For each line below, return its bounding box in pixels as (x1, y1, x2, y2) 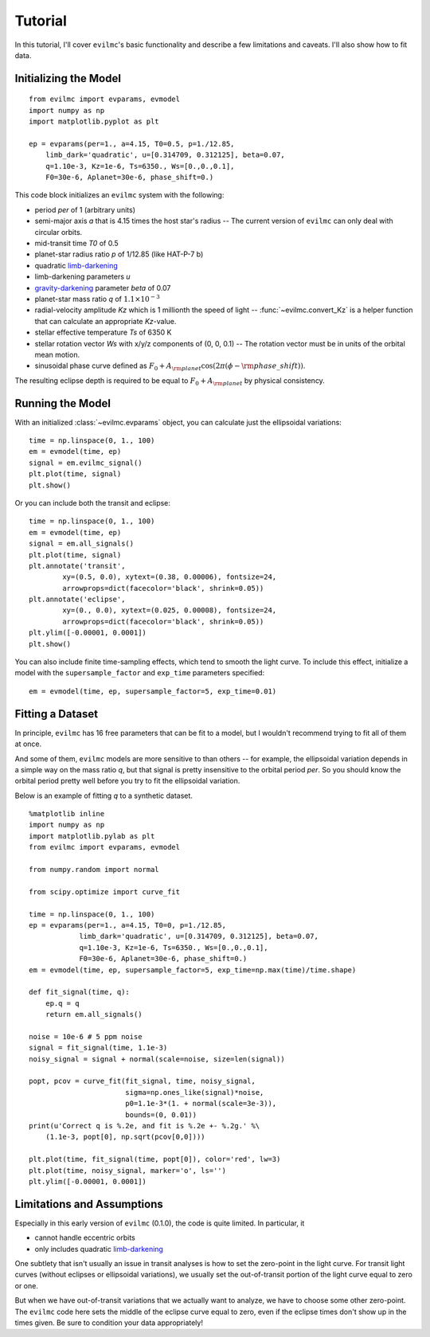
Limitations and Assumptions (14, 1197, 163, 1210)
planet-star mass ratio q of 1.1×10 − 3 (34, 293, 161, 303)
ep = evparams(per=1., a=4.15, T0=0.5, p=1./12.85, (29, 139, 235, 148)
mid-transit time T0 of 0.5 (34, 239, 119, 248)
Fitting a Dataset (14, 707, 99, 721)
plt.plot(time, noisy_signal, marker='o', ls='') (29, 1166, 227, 1175)
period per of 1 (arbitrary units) (34, 205, 135, 214)
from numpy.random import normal (29, 865, 159, 874)
